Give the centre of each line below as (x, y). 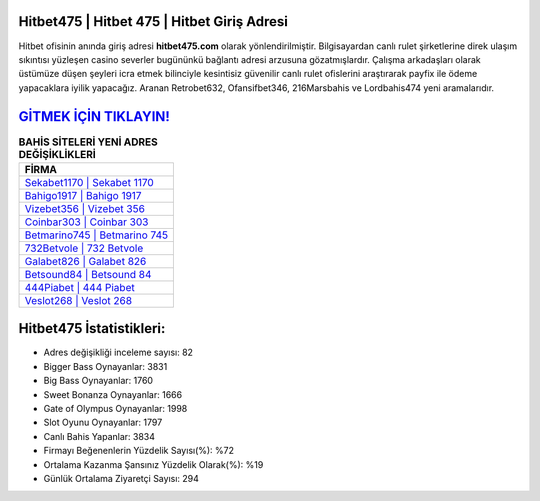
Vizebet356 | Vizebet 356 (84, 208)
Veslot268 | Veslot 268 (78, 300)
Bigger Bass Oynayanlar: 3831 (105, 366)
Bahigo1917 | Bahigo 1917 (83, 195)
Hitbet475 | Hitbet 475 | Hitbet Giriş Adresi (153, 21)
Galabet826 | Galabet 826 (85, 261)
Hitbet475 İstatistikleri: (92, 328)
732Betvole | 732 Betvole (84, 248)
